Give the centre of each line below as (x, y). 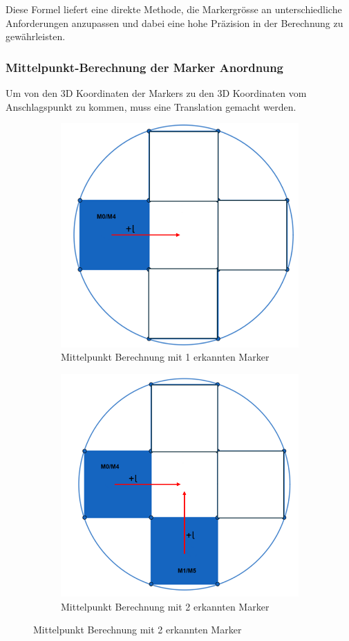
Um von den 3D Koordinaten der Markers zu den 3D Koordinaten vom (156, 93)
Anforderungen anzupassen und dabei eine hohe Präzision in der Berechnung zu (174, 22)
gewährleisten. (36, 36)
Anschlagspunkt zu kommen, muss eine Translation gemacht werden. (151, 106)
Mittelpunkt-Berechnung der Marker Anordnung (145, 67)
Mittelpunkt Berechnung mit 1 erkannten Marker (165, 357)
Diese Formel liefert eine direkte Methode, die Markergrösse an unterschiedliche (174, 9)
